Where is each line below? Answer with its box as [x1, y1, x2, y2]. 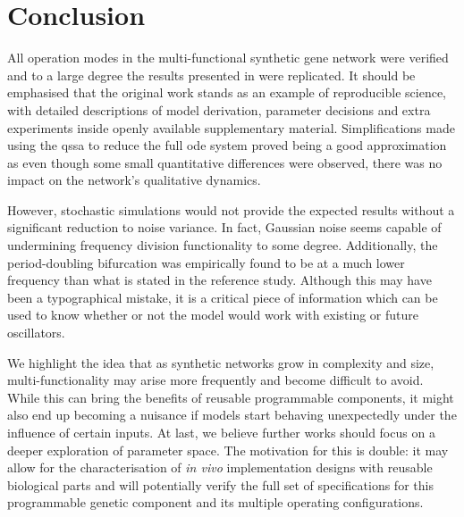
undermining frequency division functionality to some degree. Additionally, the [7, 236, 438, 254]
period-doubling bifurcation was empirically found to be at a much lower [7, 253, 405, 271]
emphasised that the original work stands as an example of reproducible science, [7, 83, 446, 102]
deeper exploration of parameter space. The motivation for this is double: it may [7, 440, 449, 459]
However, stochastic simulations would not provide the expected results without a [7, 200, 455, 219]
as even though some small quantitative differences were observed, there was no [7, 153, 443, 171]
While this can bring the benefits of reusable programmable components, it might [7, 388, 454, 406]
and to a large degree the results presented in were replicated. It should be [7, 65, 416, 84]
